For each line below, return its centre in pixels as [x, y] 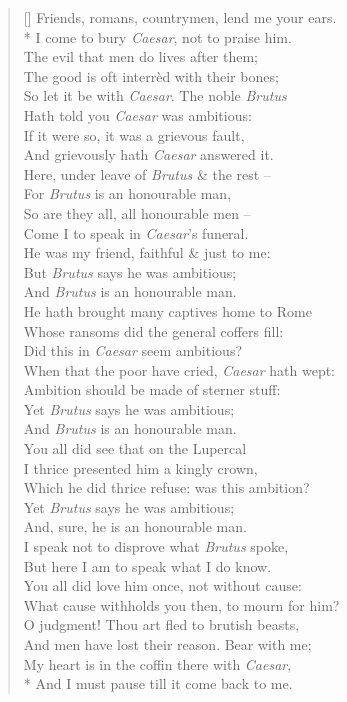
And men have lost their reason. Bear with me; [167, 644]
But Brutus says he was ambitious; [130, 271]
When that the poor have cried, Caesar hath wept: [179, 369]
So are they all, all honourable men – [137, 212]
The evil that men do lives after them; [141, 56]
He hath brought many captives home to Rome [167, 310]
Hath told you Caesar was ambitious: [137, 114]
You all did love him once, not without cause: [162, 585]
